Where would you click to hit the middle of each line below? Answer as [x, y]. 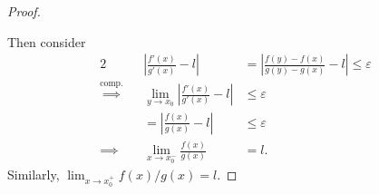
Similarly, [34, 175]
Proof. [24, 11]
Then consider [47, 41]
